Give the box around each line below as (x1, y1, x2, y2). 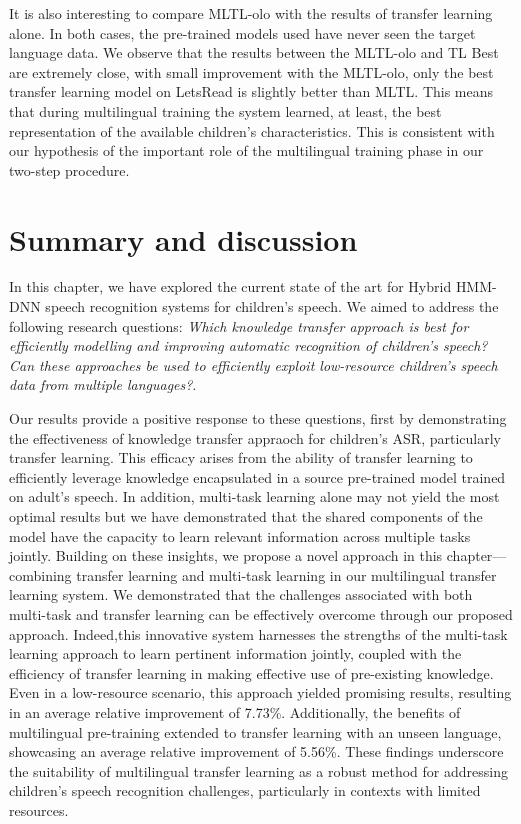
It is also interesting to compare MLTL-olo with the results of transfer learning (9, 3, 493, 23)
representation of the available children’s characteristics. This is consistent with (9, 120, 495, 141)
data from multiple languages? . (9, 374, 197, 395)
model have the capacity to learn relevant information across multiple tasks (9, 525, 471, 546)
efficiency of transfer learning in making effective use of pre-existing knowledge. (9, 662, 494, 683)
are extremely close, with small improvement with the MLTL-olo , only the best (9, 61, 494, 82)
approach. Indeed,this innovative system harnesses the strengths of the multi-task (9, 623, 508, 644)
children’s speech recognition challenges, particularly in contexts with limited (9, 780, 481, 801)
